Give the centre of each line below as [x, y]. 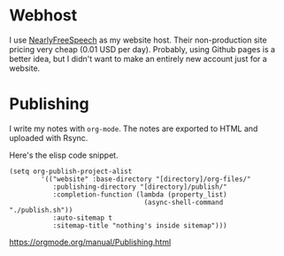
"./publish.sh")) [41, 210]
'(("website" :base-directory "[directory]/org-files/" [146, 179]
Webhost [43, 16]
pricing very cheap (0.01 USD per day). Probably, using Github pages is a [142, 49]
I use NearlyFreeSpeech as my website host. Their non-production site [138, 40]
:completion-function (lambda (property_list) [140, 194]
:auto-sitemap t [83, 218]
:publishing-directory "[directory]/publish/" [140, 187]
